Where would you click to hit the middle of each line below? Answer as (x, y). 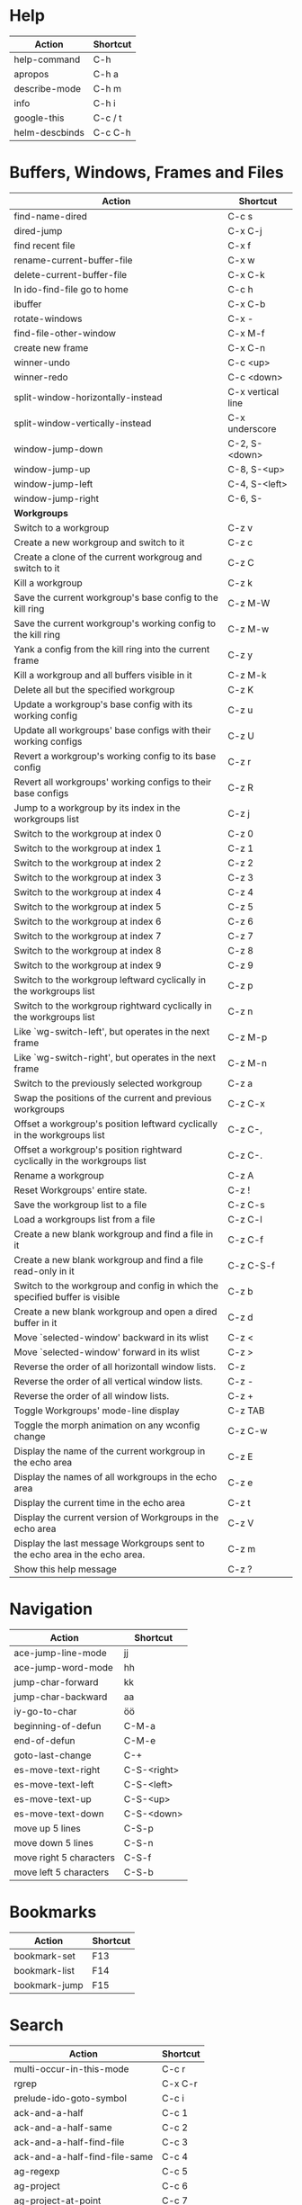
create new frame (51, 347)
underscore (252, 428)
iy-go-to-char (45, 1711)
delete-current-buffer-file (71, 274)
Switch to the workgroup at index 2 (88, 863)
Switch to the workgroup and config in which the (116, 1286)
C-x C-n (247, 347)
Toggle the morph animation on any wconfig (107, 1425)
